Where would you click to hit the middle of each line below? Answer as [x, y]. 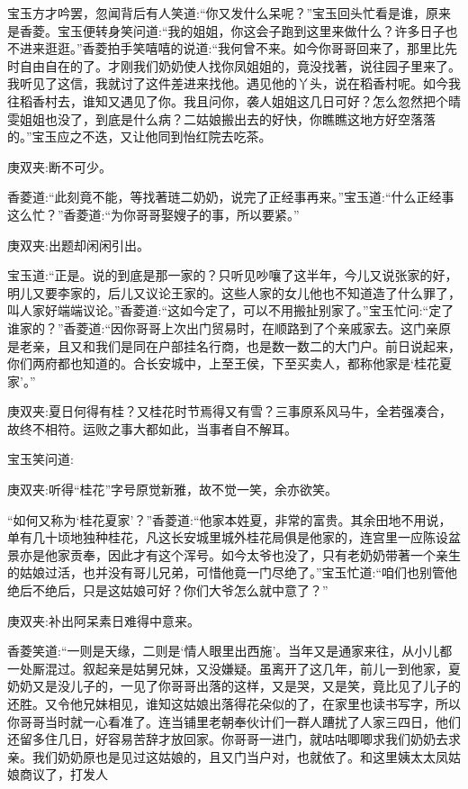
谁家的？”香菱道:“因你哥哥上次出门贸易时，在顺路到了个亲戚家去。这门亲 [223, 327]
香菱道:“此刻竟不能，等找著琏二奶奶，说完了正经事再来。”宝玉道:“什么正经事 [231, 197]
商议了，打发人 [63, 774]
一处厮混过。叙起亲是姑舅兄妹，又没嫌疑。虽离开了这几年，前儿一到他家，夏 [234, 668]
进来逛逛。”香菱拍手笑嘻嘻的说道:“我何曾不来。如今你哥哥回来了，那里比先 [238, 48]
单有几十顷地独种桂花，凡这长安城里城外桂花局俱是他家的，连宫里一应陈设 [228, 537]
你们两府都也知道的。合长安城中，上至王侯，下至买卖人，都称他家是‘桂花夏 [229, 363]
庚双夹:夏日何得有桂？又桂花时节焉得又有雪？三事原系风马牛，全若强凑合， [229, 411]
